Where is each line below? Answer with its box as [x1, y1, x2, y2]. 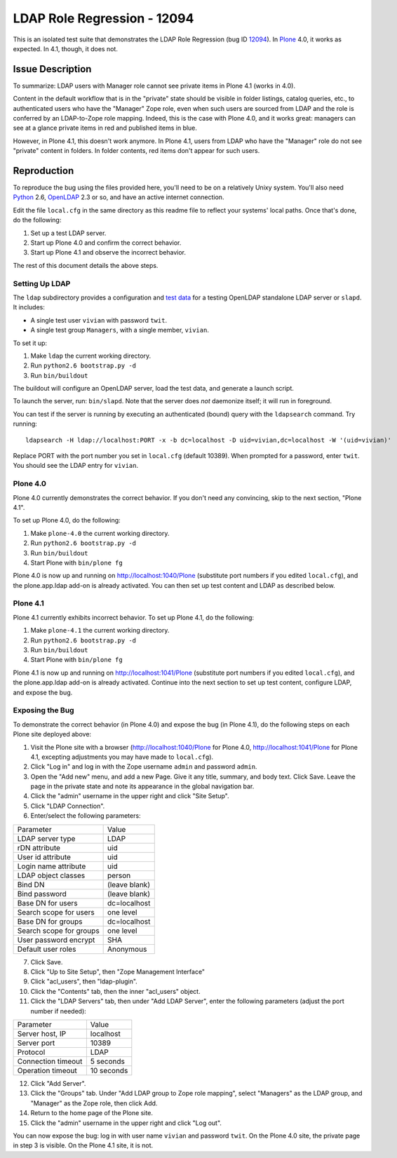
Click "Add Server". [30, 1079, 86, 1087]
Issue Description [13, 63, 92, 75]
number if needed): [30, 1006, 87, 1015]
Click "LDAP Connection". [30, 802, 105, 810]
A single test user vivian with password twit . [30, 316, 168, 324]
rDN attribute [17, 842, 61, 852]
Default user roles [17, 944, 76, 954]
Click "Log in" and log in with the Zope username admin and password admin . [30, 762, 257, 771]
